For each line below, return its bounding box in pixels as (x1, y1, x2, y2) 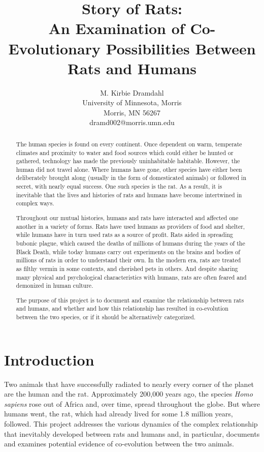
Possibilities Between (106, 38, 256, 58)
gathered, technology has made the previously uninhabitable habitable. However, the (16, 157, 240, 165)
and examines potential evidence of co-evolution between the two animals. (4, 438, 234, 449)
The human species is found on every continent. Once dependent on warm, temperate (16, 139, 242, 148)
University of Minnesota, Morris (82, 97, 182, 108)
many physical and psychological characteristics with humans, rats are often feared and (16, 273, 247, 281)
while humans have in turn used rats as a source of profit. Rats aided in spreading (16, 230, 234, 239)
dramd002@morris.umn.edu (89, 117, 175, 128)
